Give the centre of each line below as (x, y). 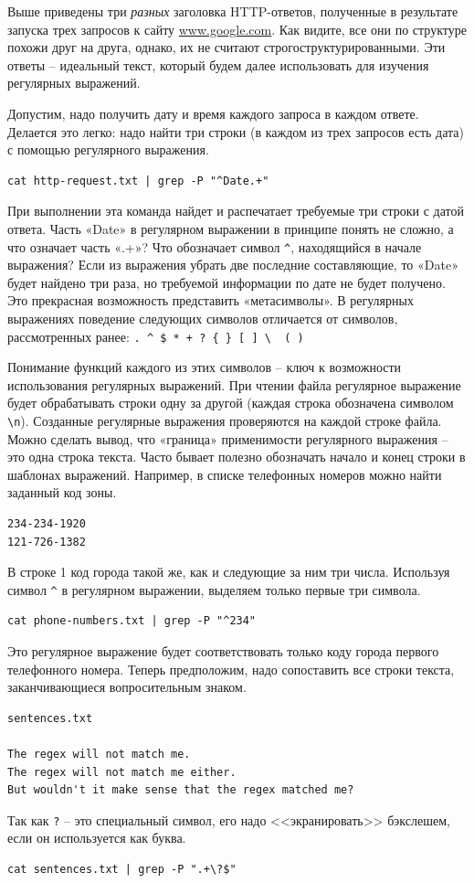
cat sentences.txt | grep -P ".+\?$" (122, 870)
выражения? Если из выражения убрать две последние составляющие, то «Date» (233, 265)
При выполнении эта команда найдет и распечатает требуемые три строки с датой (236, 211)
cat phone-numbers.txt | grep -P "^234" (132, 621)
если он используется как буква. (97, 838)
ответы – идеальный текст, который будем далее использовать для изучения (218, 64)
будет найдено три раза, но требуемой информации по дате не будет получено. (226, 282)
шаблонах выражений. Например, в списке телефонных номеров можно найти (225, 474)
